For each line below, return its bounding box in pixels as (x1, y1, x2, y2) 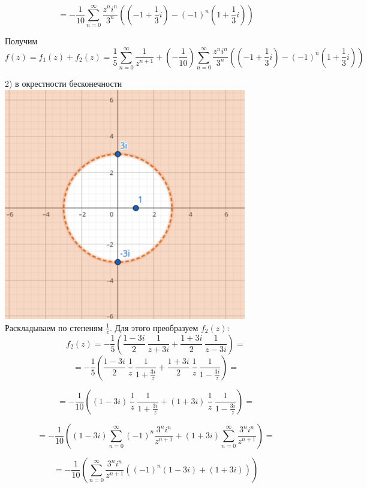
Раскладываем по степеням (5, 321, 103, 334)
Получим (5, 35, 38, 47)
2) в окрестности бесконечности (5, 77, 122, 90)
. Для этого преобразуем (109, 321, 198, 334)
